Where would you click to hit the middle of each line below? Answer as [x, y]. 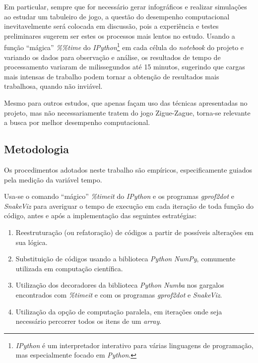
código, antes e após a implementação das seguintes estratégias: [100, 215]
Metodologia [36, 149]
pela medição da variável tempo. [53, 179]
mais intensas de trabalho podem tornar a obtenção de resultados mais [112, 76]
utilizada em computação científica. [69, 268]
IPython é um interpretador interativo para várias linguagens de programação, [134, 345]
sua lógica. [32, 242]
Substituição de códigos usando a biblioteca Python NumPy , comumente [126, 259]
